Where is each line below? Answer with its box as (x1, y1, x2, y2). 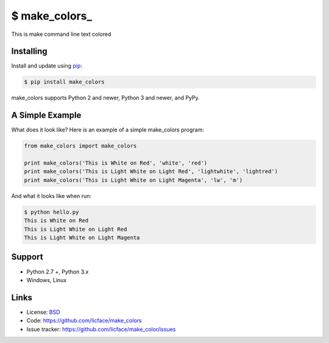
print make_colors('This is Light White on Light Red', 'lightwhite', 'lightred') (24, 168, 278, 175)
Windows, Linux (26, 276, 67, 283)
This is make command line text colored (11, 30, 111, 38)
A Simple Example (11, 110, 82, 121)
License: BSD (26, 308, 60, 316)
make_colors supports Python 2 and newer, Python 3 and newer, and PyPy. (11, 94, 200, 102)
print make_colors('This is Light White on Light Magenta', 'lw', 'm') (24, 177, 243, 183)
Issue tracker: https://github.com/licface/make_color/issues (26, 325, 176, 333)
